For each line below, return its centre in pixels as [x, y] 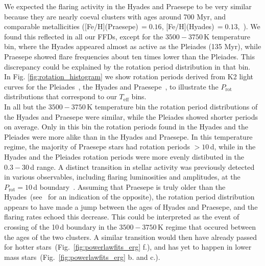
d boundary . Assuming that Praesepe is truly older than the [129, 186]
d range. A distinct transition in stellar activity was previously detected [142, 167]
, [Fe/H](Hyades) [188, 26]
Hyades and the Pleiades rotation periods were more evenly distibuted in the [124, 156]
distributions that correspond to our [61, 96]
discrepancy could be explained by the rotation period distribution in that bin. [127, 66]
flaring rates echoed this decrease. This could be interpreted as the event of [122, 217]
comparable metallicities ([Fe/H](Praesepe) [71, 26]
